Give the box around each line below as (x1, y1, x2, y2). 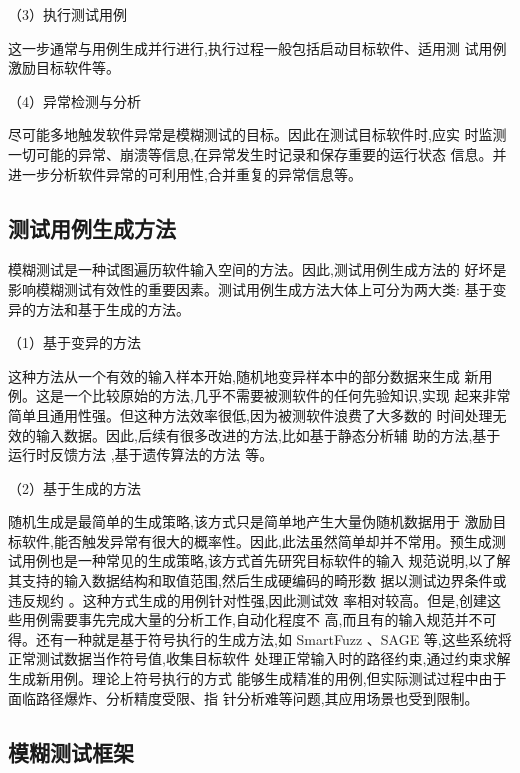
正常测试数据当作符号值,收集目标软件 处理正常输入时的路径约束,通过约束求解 (8, 648, 511, 669)
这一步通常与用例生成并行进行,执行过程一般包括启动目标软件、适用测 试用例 (8, 37, 507, 58)
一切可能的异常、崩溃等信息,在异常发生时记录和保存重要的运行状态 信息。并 (8, 143, 507, 164)
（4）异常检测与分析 (8, 90, 141, 111)
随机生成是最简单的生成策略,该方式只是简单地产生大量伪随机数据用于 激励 (8, 511, 493, 532)
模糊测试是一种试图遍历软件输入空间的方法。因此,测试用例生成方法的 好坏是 (8, 259, 507, 280)
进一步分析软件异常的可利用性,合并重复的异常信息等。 (8, 163, 362, 184)
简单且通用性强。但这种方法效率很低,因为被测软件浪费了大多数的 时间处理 (8, 404, 493, 425)
